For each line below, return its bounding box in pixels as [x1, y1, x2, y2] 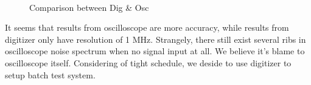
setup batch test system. [5, 68, 96, 81]
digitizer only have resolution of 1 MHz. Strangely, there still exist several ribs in [5, 33, 306, 45]
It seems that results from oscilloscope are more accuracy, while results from [5, 21, 289, 34]
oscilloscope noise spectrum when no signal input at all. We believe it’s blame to [5, 45, 305, 57]
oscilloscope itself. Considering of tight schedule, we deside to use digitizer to [5, 56, 292, 69]
